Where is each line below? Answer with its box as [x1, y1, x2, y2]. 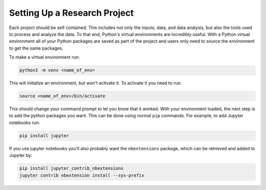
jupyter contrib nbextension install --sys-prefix [19, 172, 145, 178]
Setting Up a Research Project [9, 7, 134, 18]
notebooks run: [9, 120, 40, 126]
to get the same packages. [9, 45, 64, 51]
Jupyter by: [9, 153, 33, 158]
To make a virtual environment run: [9, 54, 80, 60]
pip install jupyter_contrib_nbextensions [19, 165, 124, 171]
